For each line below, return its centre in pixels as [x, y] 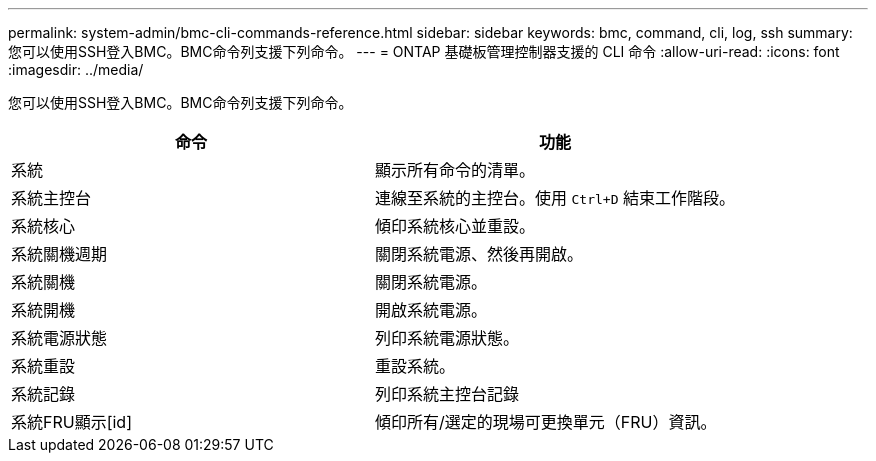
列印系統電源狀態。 [447, 338]
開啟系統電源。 [431, 310]
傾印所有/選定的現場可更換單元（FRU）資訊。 [546, 422]
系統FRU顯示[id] [71, 422]
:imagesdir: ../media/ [76, 69]
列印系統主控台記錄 [447, 394]
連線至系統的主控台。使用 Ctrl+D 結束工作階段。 [555, 198]
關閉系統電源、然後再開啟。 [479, 254]
